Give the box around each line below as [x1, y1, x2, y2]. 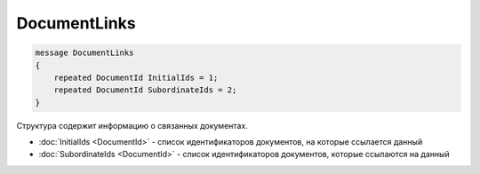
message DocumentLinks [35, 48, 134, 58]
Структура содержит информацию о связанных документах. [16, 120, 248, 130]
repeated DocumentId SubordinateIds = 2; [53, 85, 237, 95]
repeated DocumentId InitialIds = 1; [53, 72, 219, 83]
